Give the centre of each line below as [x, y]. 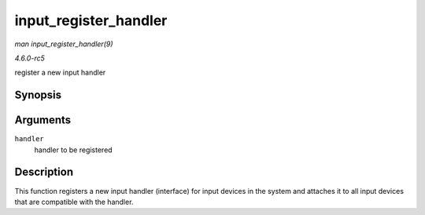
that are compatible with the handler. [74, 202]
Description [44, 172]
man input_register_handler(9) [64, 44]
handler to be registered [74, 150]
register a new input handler [60, 73]
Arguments [43, 120]
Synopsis [38, 95]
